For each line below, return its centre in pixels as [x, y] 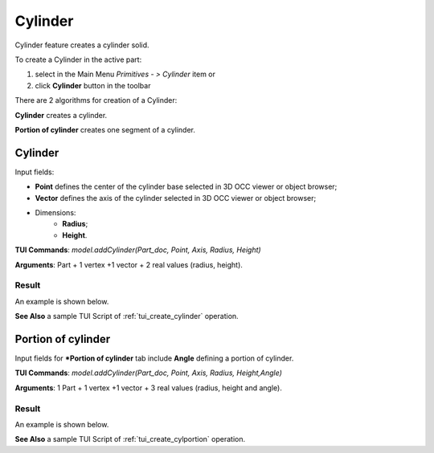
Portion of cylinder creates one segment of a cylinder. [105, 129]
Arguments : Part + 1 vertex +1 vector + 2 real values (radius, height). [129, 264]
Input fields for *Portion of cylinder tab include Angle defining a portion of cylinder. [154, 358]
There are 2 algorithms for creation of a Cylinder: [96, 100]
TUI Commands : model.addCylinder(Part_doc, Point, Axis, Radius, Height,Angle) [149, 373]
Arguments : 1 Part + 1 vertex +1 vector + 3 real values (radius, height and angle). [149, 388]
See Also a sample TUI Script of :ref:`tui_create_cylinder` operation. [127, 316]
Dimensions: [55, 212]
